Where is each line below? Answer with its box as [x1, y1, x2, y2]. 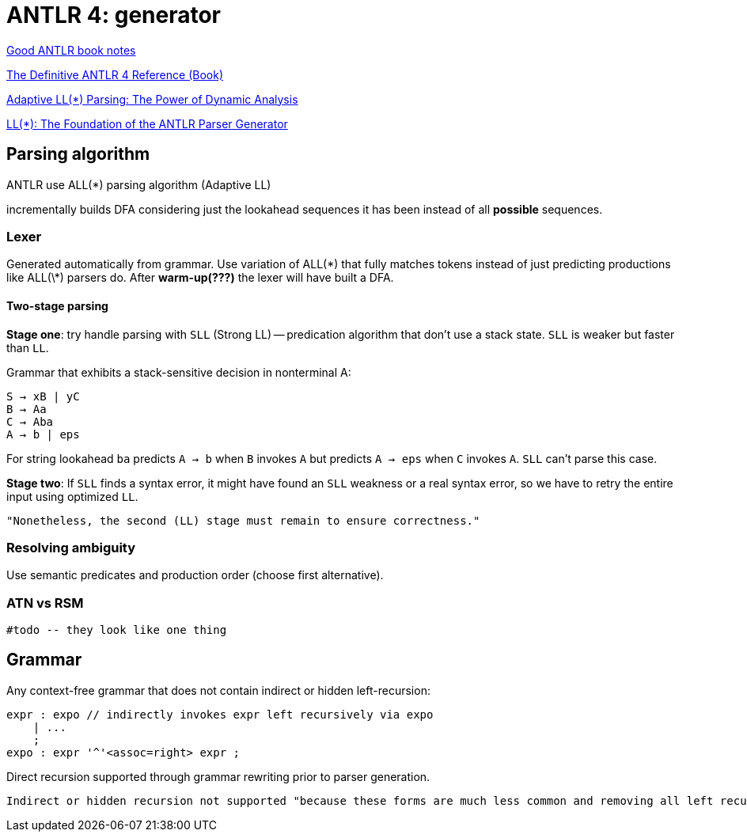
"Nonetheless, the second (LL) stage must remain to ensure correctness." [6, 514, 480, 527]
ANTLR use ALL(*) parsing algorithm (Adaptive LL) [6, 177, 271, 191]
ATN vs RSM [6, 594, 84, 611]
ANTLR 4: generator [6, 2, 222, 28]
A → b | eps [6, 427, 80, 441]
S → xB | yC [6, 389, 80, 403]
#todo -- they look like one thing [6, 624, 227, 637]
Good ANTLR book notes [6, 43, 136, 57]
